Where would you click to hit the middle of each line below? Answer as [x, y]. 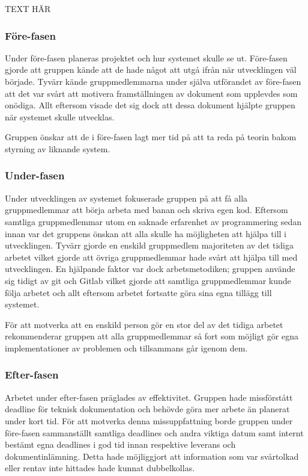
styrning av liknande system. [58, 148]
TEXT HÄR [28, 8]
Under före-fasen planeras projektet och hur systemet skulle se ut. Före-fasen [146, 57]
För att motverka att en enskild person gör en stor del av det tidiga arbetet [144, 324]
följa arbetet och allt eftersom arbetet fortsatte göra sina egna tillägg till [138, 292]
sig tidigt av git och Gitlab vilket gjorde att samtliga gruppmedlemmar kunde [148, 280]
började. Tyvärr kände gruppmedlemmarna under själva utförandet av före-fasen [153, 81]
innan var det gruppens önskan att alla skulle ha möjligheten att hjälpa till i [146, 233]
